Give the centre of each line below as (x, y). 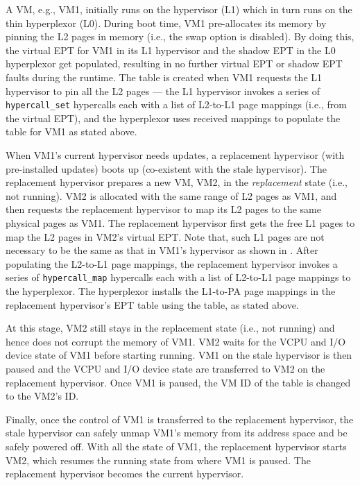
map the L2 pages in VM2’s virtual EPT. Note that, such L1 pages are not (165, 236)
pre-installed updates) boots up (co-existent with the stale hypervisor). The (166, 168)
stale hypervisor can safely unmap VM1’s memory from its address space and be (177, 433)
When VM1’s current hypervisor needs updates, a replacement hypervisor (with (175, 155)
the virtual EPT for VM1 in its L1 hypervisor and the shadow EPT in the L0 (171, 50)
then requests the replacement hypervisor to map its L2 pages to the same (163, 209)
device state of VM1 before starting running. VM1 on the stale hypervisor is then (179, 355)
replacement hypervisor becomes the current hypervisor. (125, 474)
